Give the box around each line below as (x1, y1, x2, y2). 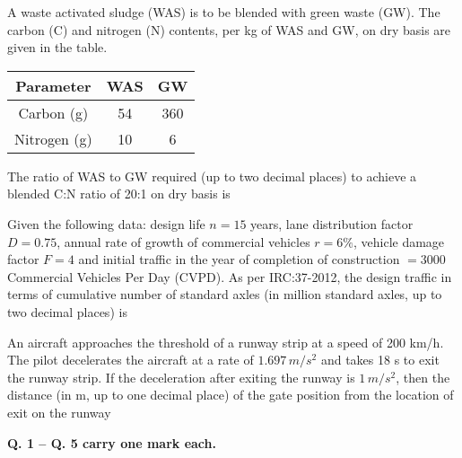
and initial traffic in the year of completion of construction (78, 250, 400, 269)
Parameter (15, 75, 92, 96)
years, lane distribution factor (250, 214, 414, 233)
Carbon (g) (18, 101, 89, 123)
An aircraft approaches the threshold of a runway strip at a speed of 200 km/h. (7, 332, 444, 351)
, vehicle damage (353, 232, 445, 251)
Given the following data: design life (7, 214, 205, 233)
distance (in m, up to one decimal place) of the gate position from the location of (7, 385, 454, 404)
